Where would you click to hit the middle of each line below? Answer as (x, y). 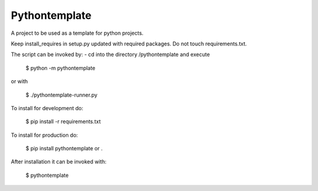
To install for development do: (47, 108)
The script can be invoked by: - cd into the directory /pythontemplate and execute (110, 55)
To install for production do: (44, 135)
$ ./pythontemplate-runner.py (62, 95)
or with (19, 81)
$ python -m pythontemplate (60, 68)
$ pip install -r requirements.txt (63, 121)
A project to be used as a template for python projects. (77, 33)
